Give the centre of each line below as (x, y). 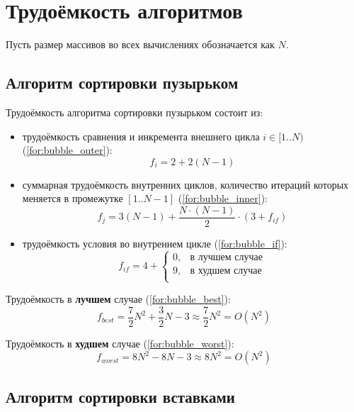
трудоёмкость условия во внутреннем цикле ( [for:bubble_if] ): (155, 243)
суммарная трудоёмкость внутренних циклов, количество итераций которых (185, 184)
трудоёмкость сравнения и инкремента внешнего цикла (141, 136)
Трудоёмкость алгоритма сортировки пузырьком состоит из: (135, 112)
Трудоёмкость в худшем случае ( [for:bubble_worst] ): (120, 343)
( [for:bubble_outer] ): (67, 150)
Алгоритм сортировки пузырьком (122, 83)
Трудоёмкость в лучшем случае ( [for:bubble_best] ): (118, 299)
